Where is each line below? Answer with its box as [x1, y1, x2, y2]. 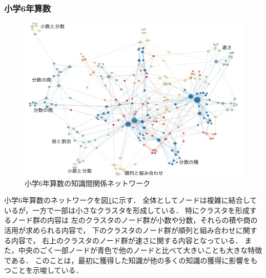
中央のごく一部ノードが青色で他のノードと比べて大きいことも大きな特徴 [18, 245, 262, 256]
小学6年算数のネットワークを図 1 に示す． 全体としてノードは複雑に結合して [4, 195, 257, 205]
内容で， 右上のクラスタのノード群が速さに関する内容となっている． [11, 235, 242, 245]
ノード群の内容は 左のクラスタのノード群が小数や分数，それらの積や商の [11, 215, 258, 225]
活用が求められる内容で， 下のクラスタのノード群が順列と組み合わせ [4, 224, 236, 235]
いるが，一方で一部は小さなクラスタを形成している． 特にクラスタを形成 [4, 204, 250, 215]
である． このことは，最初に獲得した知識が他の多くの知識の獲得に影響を [4, 254, 251, 265]
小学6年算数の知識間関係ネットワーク [25, 177, 150, 188]
